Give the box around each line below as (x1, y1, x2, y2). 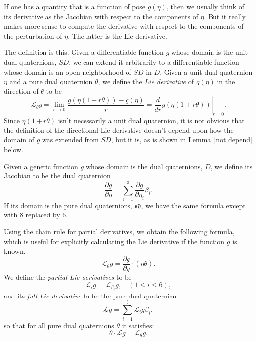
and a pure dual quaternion (9, 76, 93, 86)
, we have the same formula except (141, 200, 246, 210)
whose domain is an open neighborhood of (4, 66, 131, 77)
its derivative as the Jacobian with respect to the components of (4, 11, 198, 21)
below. (4, 144, 23, 154)
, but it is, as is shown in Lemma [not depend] (111, 134, 252, 145)
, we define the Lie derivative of (98, 76, 194, 86)
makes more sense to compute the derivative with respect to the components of (4, 21, 244, 31)
